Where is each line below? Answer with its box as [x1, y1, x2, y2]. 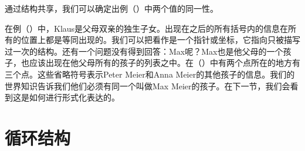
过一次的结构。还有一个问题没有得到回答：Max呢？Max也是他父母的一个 [5, 45, 283, 57]
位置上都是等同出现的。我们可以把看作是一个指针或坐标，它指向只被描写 [21, 33, 300, 46]
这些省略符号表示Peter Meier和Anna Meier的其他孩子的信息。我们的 [37, 68, 295, 80]
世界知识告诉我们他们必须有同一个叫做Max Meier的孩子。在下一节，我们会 [5, 79, 290, 92]
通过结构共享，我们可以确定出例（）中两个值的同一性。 [5, 2, 218, 14]
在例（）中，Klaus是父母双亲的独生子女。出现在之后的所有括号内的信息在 [5, 22, 289, 34]
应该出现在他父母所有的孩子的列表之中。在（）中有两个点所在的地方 [29, 56, 292, 69]
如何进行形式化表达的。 [29, 91, 120, 103]
